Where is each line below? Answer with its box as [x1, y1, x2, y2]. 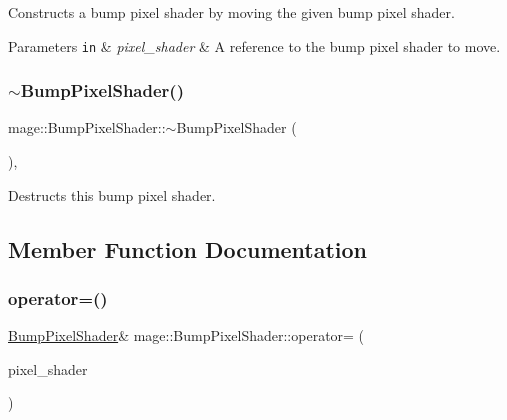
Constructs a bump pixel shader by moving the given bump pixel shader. [8, 2, 455, 22]
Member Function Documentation [8, 233, 368, 264]
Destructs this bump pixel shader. [8, 184, 216, 205]
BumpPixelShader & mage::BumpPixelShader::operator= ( [8, 325, 365, 346]
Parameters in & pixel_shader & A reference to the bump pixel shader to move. [8, 35, 501, 56]
